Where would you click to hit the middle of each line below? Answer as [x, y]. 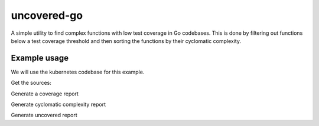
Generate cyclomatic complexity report [58, 105]
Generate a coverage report [45, 94]
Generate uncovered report [44, 115]
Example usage [40, 58]
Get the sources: [31, 83]
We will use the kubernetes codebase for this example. [78, 72]
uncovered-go [47, 15]
